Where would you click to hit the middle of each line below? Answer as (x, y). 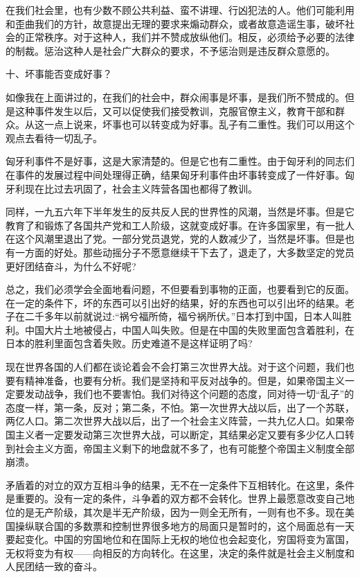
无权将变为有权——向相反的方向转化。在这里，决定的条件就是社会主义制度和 (180, 552)
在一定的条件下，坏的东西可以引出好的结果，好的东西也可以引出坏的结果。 (175, 302)
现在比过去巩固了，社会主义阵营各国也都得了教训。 (141, 188)
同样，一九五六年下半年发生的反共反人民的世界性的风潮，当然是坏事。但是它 (180, 212)
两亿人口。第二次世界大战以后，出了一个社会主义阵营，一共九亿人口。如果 (175, 421)
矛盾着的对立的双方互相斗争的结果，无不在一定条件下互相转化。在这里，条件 (180, 485)
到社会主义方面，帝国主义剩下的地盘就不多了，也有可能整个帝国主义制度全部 (180, 448)
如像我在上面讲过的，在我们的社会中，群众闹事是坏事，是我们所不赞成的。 (175, 97)
